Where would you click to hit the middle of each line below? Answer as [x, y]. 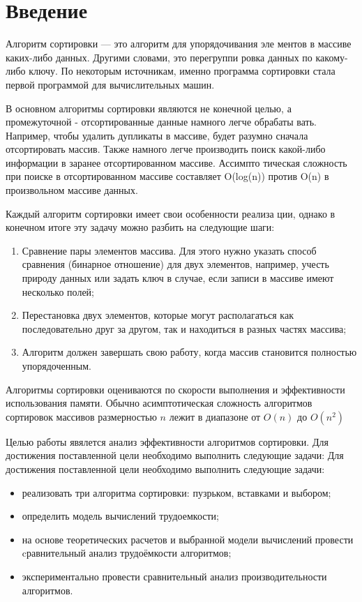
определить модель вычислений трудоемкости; [120, 516]
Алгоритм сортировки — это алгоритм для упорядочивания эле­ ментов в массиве [179, 44]
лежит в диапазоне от [215, 416]
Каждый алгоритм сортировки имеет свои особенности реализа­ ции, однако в [171, 213]
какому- [332, 57]
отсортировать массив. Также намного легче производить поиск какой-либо [166, 149]
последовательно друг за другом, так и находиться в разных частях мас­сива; [184, 328]
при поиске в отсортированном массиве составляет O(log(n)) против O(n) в [167, 176]
